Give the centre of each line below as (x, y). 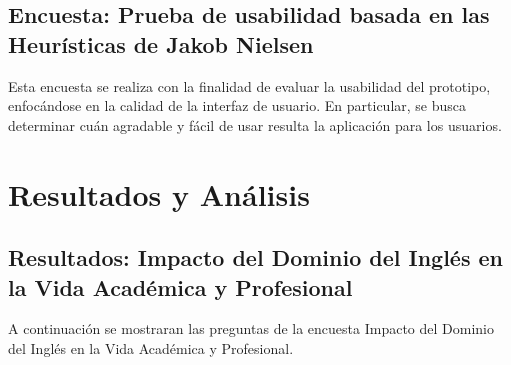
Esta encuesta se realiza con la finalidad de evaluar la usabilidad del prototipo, (249, 85)
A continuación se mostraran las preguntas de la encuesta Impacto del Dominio (251, 328)
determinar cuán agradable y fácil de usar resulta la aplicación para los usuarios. (255, 124)
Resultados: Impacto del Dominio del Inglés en (255, 257)
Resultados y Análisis (159, 193)
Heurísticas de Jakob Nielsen (161, 43)
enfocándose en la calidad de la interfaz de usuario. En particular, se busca (237, 105)
